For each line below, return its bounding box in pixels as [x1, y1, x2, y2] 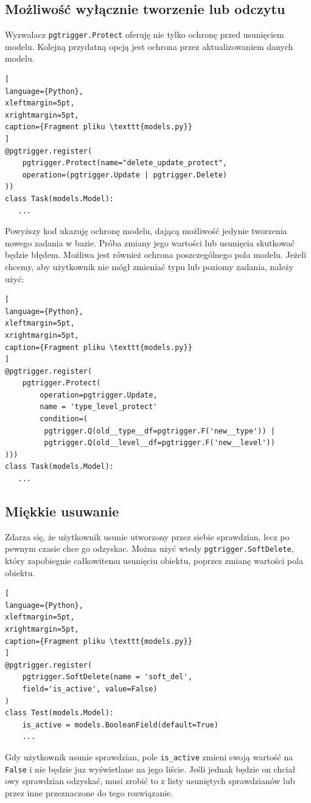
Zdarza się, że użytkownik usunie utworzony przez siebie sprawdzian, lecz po [5, 530, 290, 543]
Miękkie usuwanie [5, 502, 119, 521]
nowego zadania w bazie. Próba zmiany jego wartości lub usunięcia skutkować [5, 236, 295, 249]
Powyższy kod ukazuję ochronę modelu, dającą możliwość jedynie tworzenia [5, 224, 287, 237]
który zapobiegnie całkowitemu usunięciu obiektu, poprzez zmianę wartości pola [5, 554, 303, 567]
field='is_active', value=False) [22, 685, 158, 694]
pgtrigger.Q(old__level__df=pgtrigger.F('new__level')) [44, 438, 275, 448]
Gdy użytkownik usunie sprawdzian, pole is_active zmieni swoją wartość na [5, 751, 293, 763]
